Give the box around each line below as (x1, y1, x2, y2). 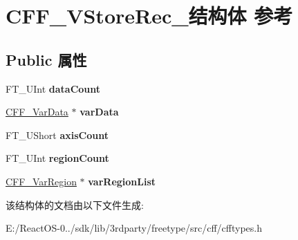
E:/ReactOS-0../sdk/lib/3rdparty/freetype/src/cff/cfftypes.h (6, 221, 263, 235)
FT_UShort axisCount (6, 127, 109, 142)
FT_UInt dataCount (6, 81, 101, 95)
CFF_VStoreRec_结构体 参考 (6, 1, 293, 30)
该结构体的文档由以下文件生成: (6, 197, 144, 212)
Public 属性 (6, 48, 87, 70)
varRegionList (88, 174, 156, 188)
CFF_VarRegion (6, 174, 77, 188)
